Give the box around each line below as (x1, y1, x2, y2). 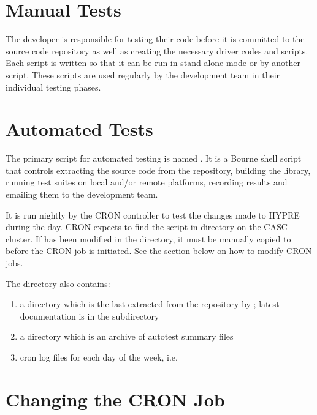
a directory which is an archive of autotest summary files (20, 330, 234, 343)
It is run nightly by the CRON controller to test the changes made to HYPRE (6, 208, 300, 221)
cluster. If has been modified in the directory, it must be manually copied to (6, 232, 291, 245)
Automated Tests (6, 116, 153, 141)
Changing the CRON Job (6, 386, 225, 411)
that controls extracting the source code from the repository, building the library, (6, 163, 311, 176)
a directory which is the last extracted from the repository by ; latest (20, 297, 280, 310)
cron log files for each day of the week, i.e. (20, 350, 178, 363)
